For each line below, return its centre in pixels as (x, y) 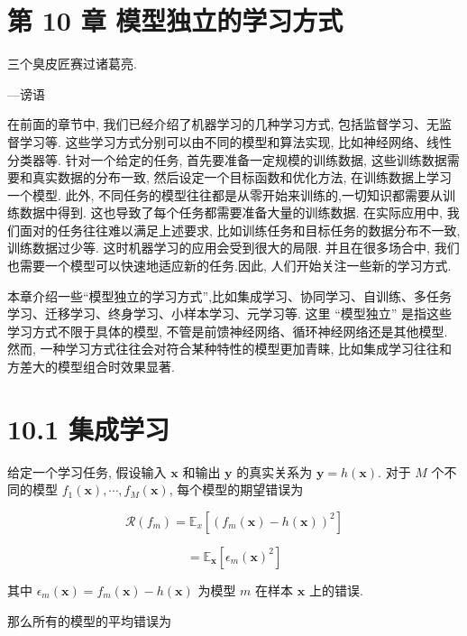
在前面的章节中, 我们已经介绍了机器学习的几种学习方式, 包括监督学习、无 (224, 124)
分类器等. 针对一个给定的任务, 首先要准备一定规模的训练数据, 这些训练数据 (227, 159)
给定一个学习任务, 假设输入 (87, 471)
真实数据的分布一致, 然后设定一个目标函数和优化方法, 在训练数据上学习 (242, 177)
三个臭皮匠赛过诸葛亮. (72, 64)
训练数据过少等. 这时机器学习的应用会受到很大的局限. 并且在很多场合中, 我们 (233, 248)
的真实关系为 (275, 471)
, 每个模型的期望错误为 (236, 489)
